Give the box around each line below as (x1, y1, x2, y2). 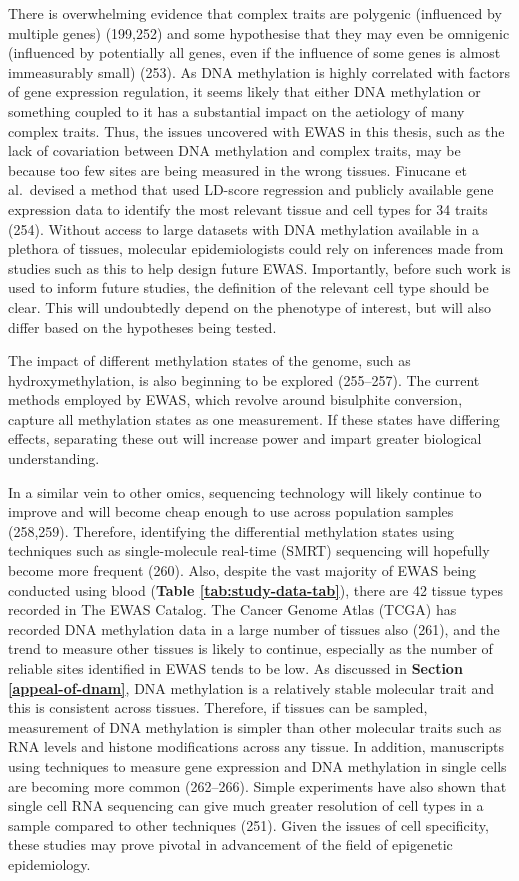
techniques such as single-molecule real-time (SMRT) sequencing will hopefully (8, 540, 490, 561)
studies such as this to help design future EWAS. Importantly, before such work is (8, 257, 511, 278)
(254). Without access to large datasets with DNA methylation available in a (8, 218, 480, 239)
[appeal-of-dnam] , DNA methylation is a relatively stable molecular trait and (8, 677, 494, 698)
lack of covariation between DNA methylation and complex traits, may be (8, 140, 461, 161)
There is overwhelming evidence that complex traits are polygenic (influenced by (8, 3, 502, 23)
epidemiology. (8, 853, 91, 874)
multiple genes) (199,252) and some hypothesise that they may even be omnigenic (8, 22, 510, 43)
